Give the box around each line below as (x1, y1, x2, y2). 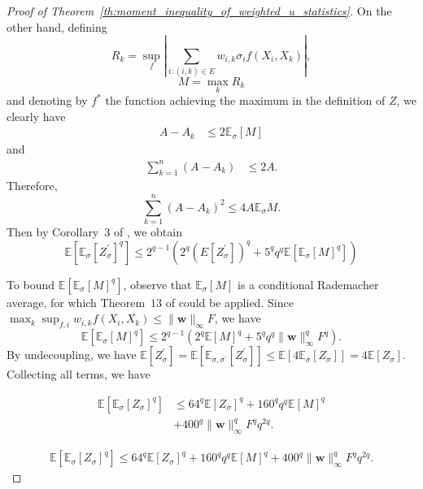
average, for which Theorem (7, 293, 146, 310)
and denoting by (7, 92, 88, 109)
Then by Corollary (7, 223, 99, 240)
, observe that (123, 275, 192, 292)
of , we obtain (113, 223, 182, 240)
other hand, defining (7, 18, 107, 35)
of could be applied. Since (165, 293, 294, 310)
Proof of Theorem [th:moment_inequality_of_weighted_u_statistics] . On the (7, 2, 392, 19)
